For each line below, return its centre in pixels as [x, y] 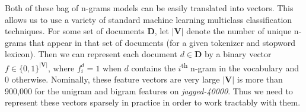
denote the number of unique [239, 31]
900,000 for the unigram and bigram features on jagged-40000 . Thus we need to [149, 90]
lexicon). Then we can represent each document [91, 54]
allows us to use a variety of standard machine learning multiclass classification [149, 19]
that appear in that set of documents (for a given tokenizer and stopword [162, 42]
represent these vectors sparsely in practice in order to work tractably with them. [153, 102]
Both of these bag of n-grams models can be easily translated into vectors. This [149, 8]
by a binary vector [238, 54]
